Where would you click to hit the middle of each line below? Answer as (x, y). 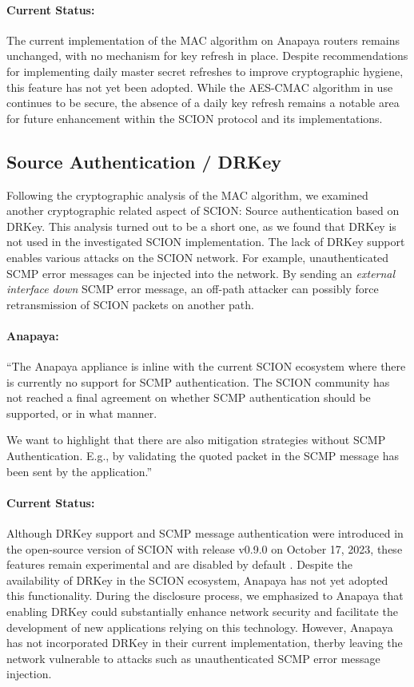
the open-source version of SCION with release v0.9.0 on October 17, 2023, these (205, 548)
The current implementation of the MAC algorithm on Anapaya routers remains (203, 40)
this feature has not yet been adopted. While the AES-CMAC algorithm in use (200, 87)
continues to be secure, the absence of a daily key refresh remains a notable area (203, 103)
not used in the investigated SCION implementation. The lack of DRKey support (206, 242)
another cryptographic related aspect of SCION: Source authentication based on (203, 210)
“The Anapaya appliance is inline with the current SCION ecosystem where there (206, 366)
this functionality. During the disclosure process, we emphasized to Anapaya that (205, 596)
